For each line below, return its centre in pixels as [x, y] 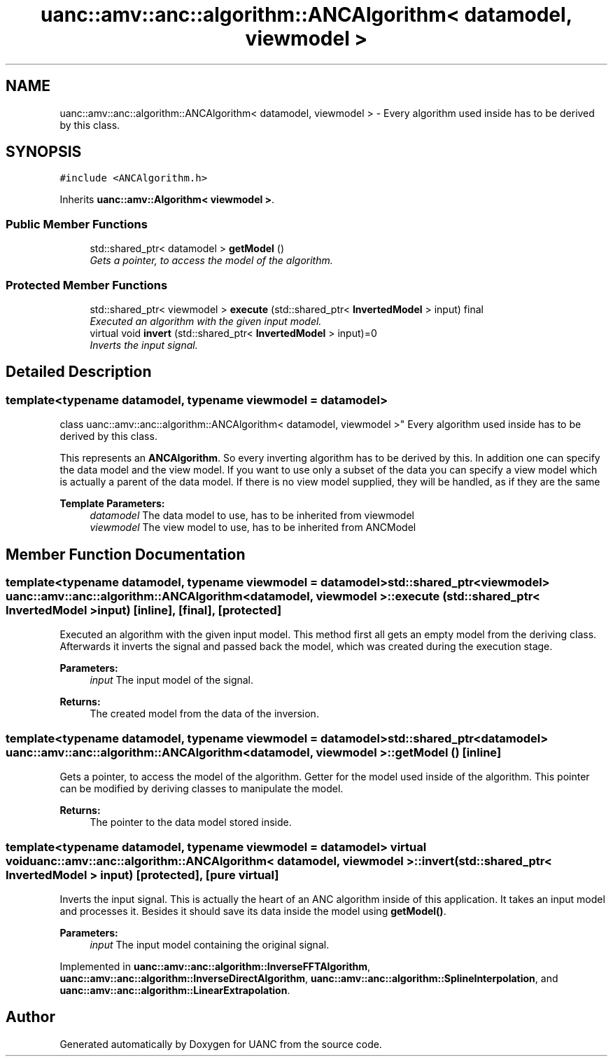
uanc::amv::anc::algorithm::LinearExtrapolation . [175, 990]
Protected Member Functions [87, 285]
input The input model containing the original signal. [210, 944]
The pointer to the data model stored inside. [191, 822]
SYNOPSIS [44, 152]
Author [30, 1017]
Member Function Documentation [126, 554]
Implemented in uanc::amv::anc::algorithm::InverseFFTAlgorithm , [215, 966]
